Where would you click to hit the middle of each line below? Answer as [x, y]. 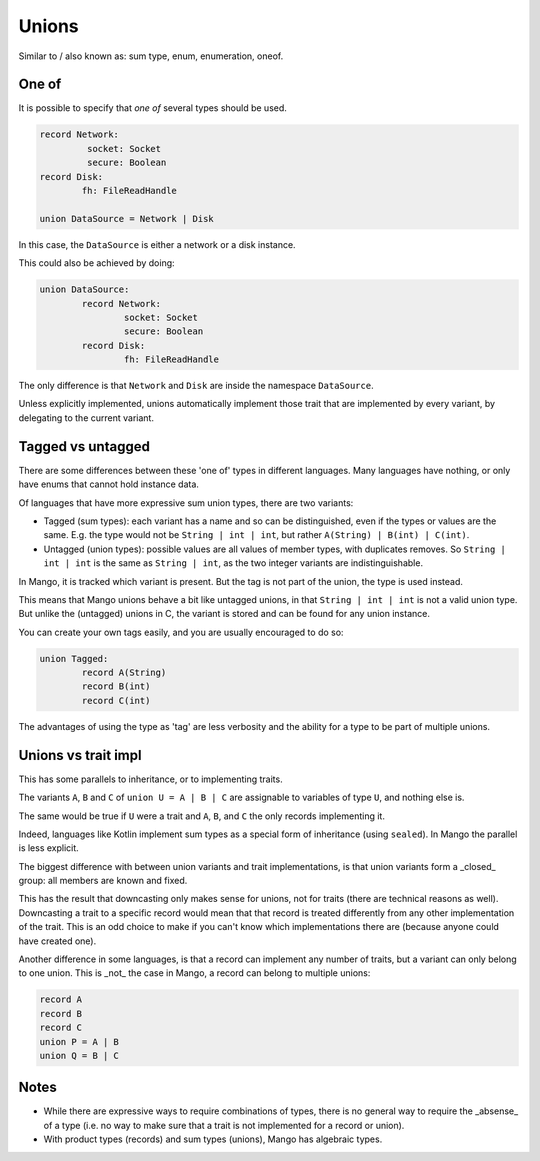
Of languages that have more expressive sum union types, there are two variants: [186, 502]
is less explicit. [48, 848]
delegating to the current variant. [86, 417]
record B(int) [116, 686]
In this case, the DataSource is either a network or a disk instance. [157, 244]
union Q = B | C [79, 1055]
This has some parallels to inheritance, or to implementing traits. [151, 779]
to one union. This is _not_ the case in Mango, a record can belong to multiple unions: [194, 973]
